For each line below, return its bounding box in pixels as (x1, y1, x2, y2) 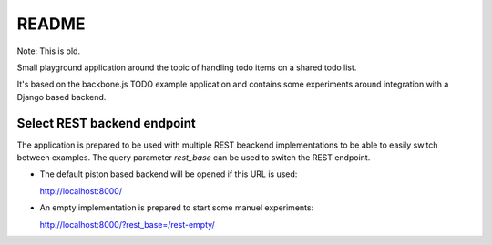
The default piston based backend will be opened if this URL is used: (39, 168, 298, 179)
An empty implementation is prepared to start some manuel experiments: (39, 202, 314, 213)
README (16, 14, 86, 34)
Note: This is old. (16, 46, 81, 56)
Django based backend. (16, 91, 107, 102)
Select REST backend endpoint (16, 115, 196, 131)
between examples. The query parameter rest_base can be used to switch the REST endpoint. (16, 152, 371, 163)
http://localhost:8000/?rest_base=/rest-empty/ (39, 219, 216, 230)
